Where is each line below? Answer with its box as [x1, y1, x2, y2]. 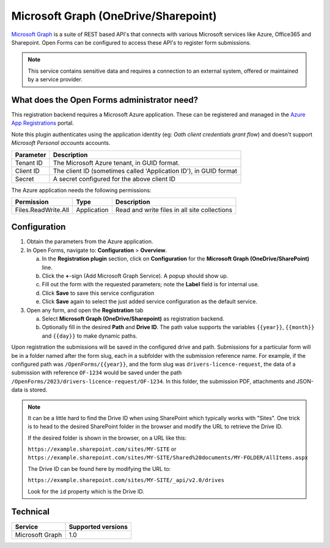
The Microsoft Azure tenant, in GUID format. [53, 158, 180, 167]
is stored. [23, 386, 48, 394]
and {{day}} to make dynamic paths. [42, 332, 137, 339]
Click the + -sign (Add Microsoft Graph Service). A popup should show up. [42, 272, 229, 280]
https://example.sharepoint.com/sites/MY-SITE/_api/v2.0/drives [28, 477, 225, 484]
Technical [11, 506, 50, 517]
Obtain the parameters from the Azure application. [26, 238, 153, 245]
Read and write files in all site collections [115, 206, 232, 214]
